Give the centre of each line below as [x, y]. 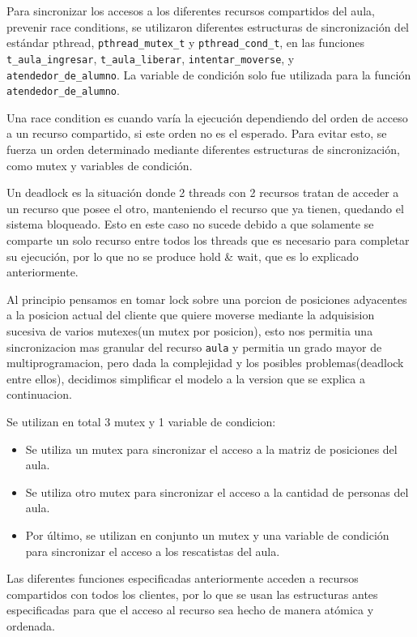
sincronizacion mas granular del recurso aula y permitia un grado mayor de [194, 346]
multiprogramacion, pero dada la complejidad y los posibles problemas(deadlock [205, 363]
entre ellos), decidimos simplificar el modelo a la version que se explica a [186, 378]
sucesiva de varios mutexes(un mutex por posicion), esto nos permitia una [190, 330]
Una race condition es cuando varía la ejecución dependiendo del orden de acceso [207, 117]
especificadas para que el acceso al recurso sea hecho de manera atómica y [190, 610]
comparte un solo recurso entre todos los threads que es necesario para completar [208, 239]
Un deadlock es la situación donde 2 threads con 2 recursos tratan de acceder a [203, 192]
